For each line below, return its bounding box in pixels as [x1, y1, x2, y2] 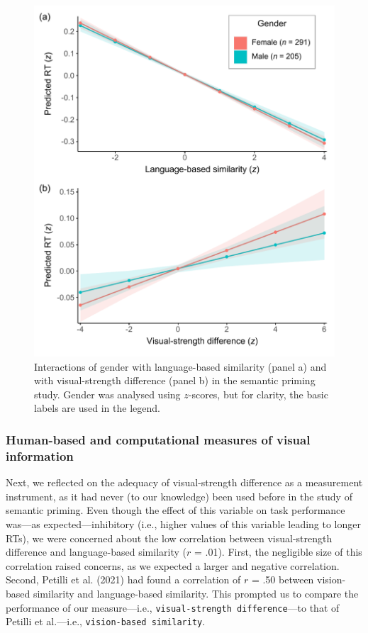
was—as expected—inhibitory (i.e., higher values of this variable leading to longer [6, 516, 361, 531]
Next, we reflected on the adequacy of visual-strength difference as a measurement [6, 475, 363, 490]
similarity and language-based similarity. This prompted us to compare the [33, 586, 359, 600]
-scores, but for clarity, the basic [188, 386, 328, 401]
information [6, 447, 74, 464]
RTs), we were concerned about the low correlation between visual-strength [6, 530, 333, 545]
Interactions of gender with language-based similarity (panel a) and [34, 359, 327, 374]
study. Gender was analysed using [34, 386, 181, 401]
